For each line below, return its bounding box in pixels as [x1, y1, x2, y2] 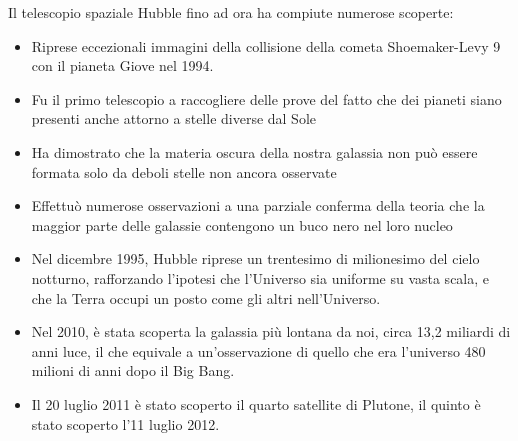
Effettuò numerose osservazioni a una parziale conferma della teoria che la [31, 195, 485, 216]
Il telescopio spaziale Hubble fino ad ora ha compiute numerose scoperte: [8, 2, 454, 22]
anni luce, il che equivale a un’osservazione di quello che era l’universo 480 [31, 340, 486, 361]
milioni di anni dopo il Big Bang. [31, 360, 235, 381]
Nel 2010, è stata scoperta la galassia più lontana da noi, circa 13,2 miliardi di [31, 321, 511, 342]
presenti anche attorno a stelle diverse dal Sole [31, 108, 317, 129]
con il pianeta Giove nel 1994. [31, 55, 214, 76]
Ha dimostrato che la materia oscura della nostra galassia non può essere [31, 141, 478, 162]
